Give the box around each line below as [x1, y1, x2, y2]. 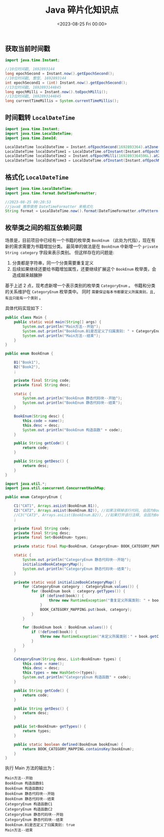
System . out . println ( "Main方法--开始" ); [22, 324, 101, 329]
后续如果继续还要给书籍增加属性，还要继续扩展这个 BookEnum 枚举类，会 [12, 266, 156, 272]
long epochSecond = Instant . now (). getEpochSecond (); [5, 71, 115, 76]
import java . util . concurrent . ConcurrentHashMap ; [5, 486, 106, 491]
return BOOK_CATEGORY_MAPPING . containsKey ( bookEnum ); [22, 746, 134, 751]
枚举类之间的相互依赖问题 [5, 223, 82, 232]
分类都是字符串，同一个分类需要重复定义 [12, 260, 94, 266]
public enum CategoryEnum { [5, 495, 62, 500]
